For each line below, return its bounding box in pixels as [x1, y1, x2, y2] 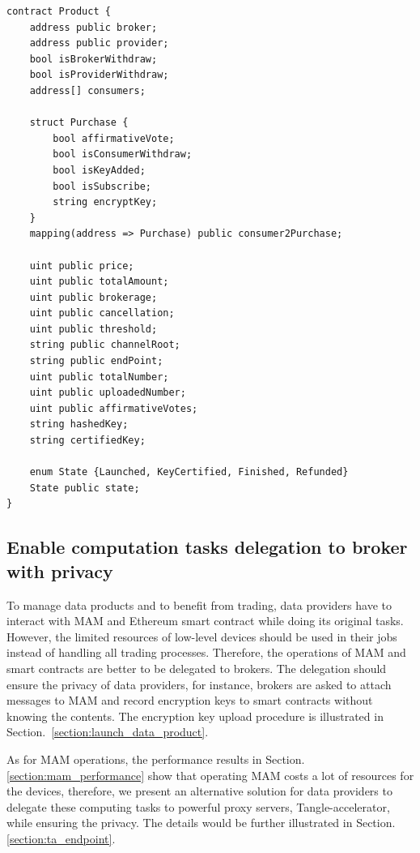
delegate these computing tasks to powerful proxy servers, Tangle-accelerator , [6, 798, 390, 815]
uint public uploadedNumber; [29, 387, 186, 399]
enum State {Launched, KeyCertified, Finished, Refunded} [29, 466, 349, 478]
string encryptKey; [53, 196, 158, 208]
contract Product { [6, 6, 111, 17]
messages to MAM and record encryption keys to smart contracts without [6, 692, 373, 709]
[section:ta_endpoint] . [6, 829, 116, 847]
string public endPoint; [29, 355, 163, 367]
